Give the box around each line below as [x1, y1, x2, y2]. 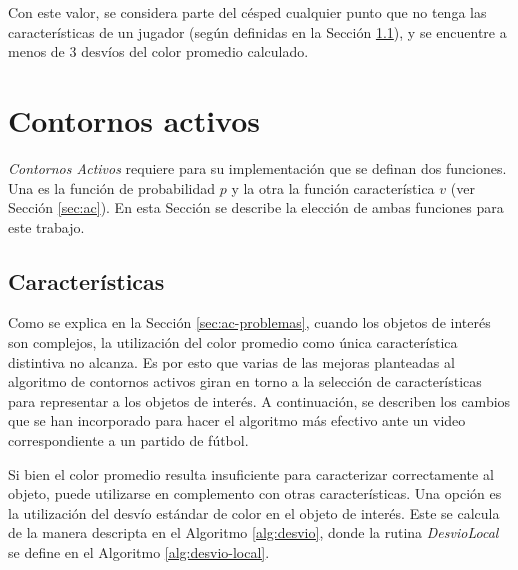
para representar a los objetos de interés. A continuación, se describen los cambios [8, 390, 511, 411]
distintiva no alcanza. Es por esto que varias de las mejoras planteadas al [8, 351, 455, 372]
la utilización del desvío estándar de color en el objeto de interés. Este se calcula [8, 502, 500, 523]
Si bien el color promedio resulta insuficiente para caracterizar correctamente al [8, 463, 494, 484]
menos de [8, 41, 65, 62]
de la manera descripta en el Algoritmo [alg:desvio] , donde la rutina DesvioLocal [8, 522, 499, 543]
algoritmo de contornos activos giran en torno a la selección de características [8, 371, 482, 392]
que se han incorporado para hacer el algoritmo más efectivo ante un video [8, 410, 466, 431]
